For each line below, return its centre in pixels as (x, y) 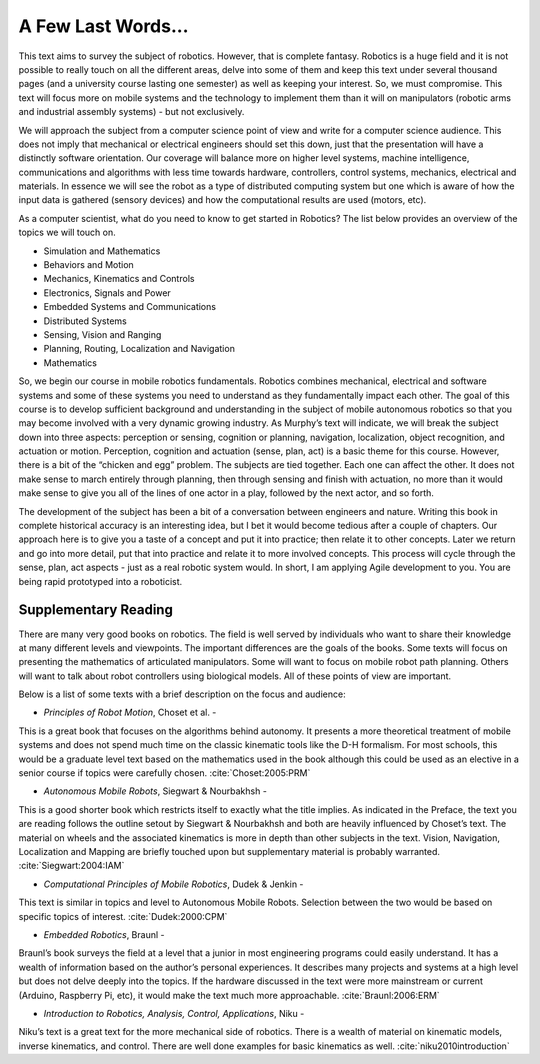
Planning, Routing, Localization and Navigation (139, 349)
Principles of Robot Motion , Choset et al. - (130, 712)
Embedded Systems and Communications (130, 307)
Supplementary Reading (96, 610)
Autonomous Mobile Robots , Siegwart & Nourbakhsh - (155, 791)
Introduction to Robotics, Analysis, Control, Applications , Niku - (174, 1013)
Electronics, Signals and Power (107, 292)
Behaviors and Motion (88, 265)
